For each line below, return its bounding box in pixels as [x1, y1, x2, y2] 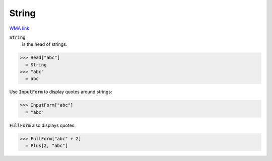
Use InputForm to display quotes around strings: [9, 89, 112, 95]
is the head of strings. [22, 41, 67, 47]
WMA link [9, 25, 30, 31]
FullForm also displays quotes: [9, 122, 76, 128]
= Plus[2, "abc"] [25, 143, 68, 148]
